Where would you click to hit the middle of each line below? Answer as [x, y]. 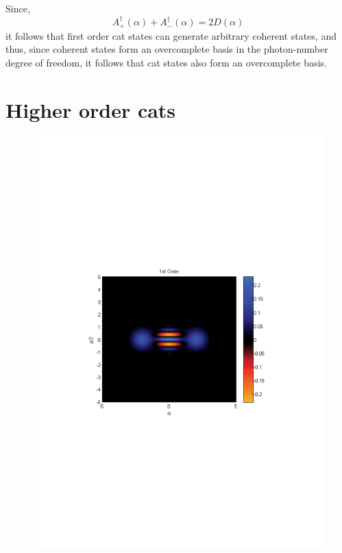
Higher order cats [91, 109]
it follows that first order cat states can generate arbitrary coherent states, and [171, 35]
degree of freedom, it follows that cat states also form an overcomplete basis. [166, 63]
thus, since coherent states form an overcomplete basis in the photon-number [167, 49]
